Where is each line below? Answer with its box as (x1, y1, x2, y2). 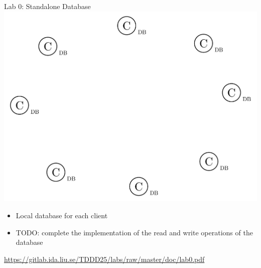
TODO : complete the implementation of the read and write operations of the (16, 227, 253, 237)
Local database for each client (16, 210, 108, 221)
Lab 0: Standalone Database (4, 1, 91, 11)
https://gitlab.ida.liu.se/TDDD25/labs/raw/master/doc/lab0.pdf (4, 253, 205, 264)
